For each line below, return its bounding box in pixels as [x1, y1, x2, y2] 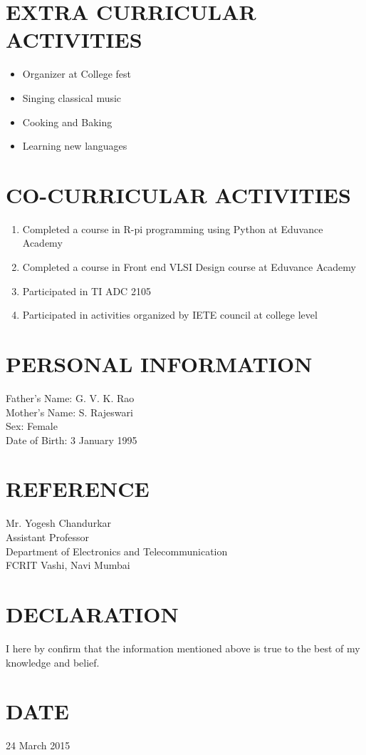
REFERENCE [6, 474, 150, 503]
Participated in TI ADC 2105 [22, 283, 151, 298]
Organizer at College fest [22, 66, 131, 81]
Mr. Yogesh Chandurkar [6, 515, 112, 530]
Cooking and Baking [22, 114, 113, 129]
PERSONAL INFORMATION [6, 349, 313, 378]
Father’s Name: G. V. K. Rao [6, 390, 135, 405]
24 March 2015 [6, 738, 70, 753]
